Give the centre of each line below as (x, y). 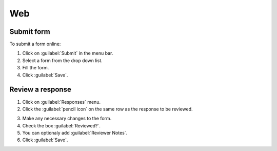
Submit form (30, 32)
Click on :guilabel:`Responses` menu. (62, 102)
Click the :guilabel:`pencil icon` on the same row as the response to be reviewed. (107, 109)
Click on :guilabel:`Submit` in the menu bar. (68, 53)
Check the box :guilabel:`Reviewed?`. (62, 125)
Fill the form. (36, 68)
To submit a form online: (35, 44)
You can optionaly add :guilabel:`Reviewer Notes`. (75, 133)
